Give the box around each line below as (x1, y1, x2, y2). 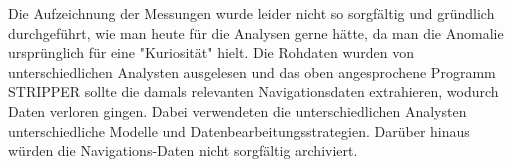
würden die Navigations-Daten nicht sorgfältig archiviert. (8, 140, 358, 161)
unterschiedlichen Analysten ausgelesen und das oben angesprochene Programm (8, 61, 496, 82)
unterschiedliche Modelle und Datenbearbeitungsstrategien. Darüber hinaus (8, 120, 470, 141)
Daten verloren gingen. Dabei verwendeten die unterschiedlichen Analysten (8, 100, 467, 121)
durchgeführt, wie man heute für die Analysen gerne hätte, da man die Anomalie (8, 22, 504, 43)
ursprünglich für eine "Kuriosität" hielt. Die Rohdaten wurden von (8, 42, 414, 63)
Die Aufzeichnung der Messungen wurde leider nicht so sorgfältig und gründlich (8, 3, 495, 23)
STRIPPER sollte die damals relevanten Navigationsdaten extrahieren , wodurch (8, 81, 499, 102)
